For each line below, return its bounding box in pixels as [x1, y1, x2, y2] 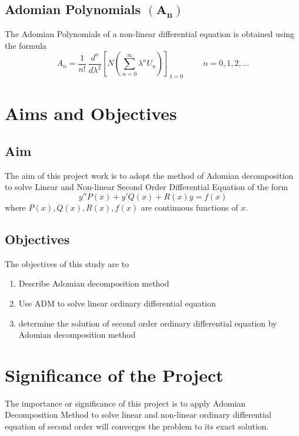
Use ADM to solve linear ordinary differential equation [18, 297, 216, 309]
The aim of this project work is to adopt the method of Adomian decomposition [5, 169, 294, 181]
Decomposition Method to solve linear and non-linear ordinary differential [5, 408, 271, 421]
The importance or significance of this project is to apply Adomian [5, 397, 246, 409]
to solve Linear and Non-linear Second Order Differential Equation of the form [5, 181, 288, 193]
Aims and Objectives [5, 101, 177, 125]
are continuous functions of [141, 201, 238, 213]
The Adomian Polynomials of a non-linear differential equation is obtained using [5, 28, 295, 40]
